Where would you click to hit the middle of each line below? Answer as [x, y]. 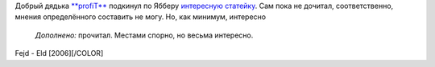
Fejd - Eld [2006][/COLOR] [59, 53]
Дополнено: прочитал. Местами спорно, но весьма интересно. [144, 35]
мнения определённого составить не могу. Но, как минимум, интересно [140, 17]
